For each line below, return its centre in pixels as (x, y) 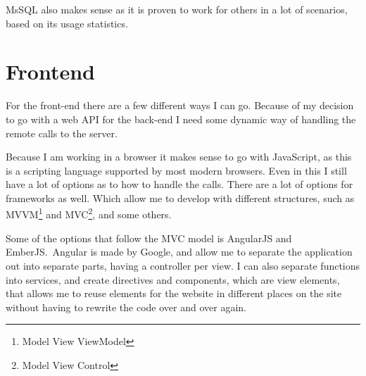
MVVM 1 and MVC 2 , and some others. (89, 213)
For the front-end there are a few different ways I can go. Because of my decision (180, 105)
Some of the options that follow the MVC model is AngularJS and (149, 238)
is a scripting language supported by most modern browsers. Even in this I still (176, 170)
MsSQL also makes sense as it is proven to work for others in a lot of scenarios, (177, 9)
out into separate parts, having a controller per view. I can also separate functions (183, 265)
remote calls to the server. (62, 133)
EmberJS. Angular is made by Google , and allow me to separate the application (179, 252)
